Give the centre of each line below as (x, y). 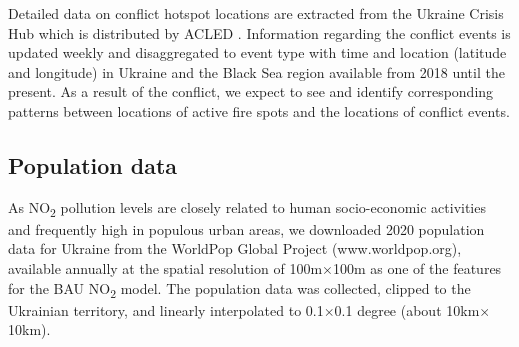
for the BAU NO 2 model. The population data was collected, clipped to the (239, 289)
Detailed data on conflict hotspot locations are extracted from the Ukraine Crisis (256, 13)
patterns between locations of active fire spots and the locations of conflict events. (259, 110)
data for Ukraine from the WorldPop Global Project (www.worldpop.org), (235, 248)
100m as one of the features (417, 268)
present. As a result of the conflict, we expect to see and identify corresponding (251, 91)
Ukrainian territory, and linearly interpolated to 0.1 (166, 309)
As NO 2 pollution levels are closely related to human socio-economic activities (247, 208)
